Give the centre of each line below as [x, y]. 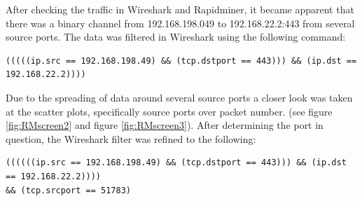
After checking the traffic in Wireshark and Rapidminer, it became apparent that [180, 9]
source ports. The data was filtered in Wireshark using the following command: [176, 37]
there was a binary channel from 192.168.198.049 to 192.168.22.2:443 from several [180, 23]
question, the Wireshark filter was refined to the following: [131, 138]
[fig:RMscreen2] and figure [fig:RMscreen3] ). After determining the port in [165, 125]
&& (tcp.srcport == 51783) [68, 190]
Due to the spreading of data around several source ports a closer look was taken [179, 97]
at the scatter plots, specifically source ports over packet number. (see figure [169, 111]
